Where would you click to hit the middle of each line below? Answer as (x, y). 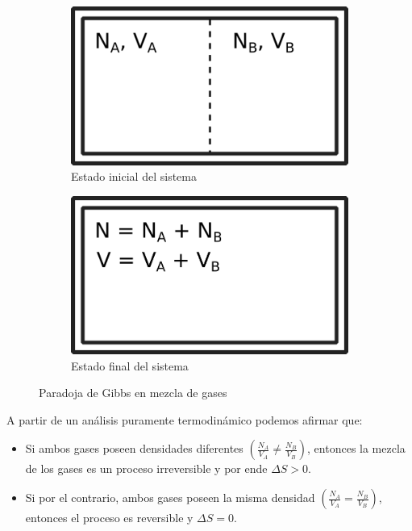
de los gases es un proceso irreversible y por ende (146, 468)
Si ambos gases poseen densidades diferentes (134, 448)
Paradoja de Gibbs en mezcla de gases (133, 393)
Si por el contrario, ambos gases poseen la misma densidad (170, 498)
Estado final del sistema (130, 365)
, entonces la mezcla (356, 448)
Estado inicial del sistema (134, 176)
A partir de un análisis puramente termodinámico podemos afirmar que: (185, 419)
